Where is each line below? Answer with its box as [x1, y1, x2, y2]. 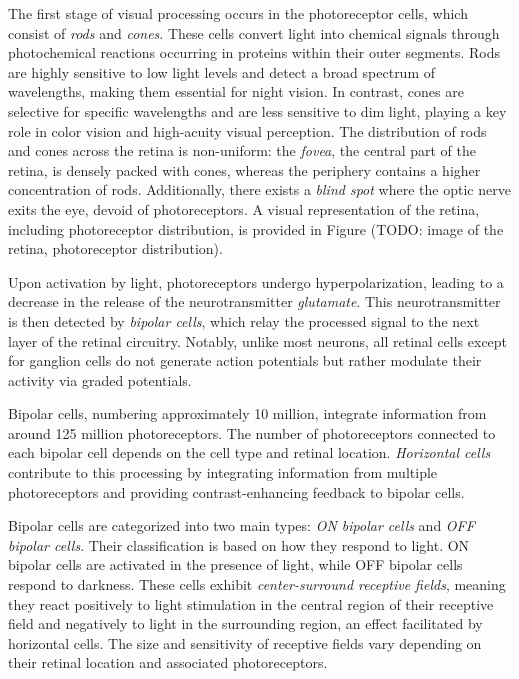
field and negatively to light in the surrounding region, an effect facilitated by [8, 613, 483, 634]
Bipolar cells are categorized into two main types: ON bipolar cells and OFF [8, 515, 475, 536]
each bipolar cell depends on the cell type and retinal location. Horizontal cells [8, 442, 491, 463]
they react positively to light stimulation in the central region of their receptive [8, 593, 494, 614]
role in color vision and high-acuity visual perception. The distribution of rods [8, 120, 487, 141]
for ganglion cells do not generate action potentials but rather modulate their [8, 350, 482, 371]
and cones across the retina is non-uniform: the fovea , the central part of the [8, 140, 477, 161]
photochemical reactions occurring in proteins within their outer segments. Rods [8, 42, 500, 63]
